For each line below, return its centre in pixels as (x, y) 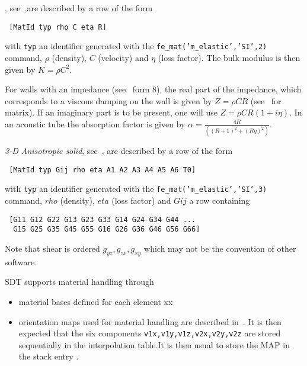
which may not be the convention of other (220, 248)
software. (21, 261)
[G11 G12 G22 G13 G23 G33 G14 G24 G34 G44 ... (103, 219)
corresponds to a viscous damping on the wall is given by (108, 100)
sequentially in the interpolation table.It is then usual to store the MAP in (154, 344)
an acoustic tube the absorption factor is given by (95, 123)
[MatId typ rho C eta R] (58, 27)
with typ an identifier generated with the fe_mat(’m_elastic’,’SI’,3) (136, 189)
